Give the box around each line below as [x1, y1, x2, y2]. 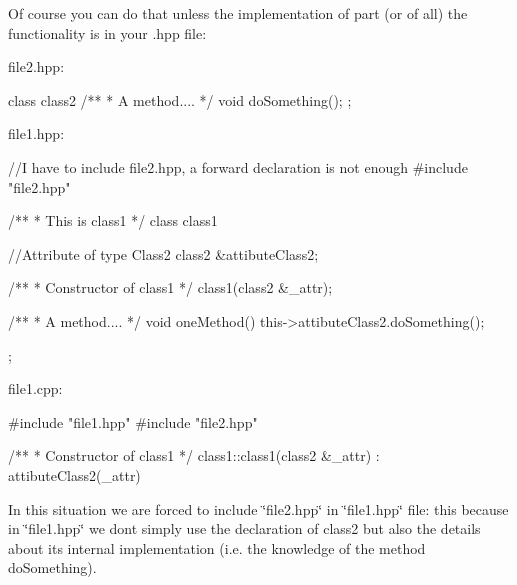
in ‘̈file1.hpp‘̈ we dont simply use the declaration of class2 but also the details [8, 518, 481, 539]
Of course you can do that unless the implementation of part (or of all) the [8, 3, 468, 23]
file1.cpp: [8, 378, 63, 399]
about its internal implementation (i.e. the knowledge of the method [8, 537, 426, 558]
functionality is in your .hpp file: [8, 22, 207, 43]
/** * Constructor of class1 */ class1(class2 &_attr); [8, 277, 333, 298]
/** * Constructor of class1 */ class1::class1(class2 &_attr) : [8, 445, 380, 466]
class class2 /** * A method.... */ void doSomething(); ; [8, 89, 352, 110]
